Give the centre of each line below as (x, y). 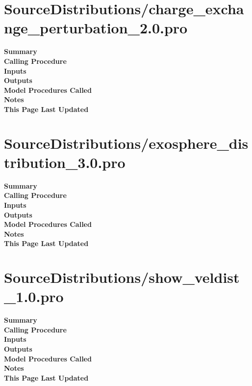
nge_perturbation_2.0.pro (96, 28)
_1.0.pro (34, 296)
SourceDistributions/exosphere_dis (126, 143)
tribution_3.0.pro (65, 162)
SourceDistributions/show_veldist (122, 277)
